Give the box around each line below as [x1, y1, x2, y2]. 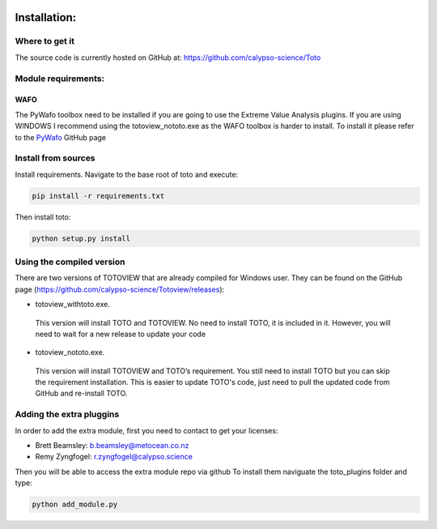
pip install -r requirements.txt [32, 191, 165, 200]
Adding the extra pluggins [15, 409, 120, 420]
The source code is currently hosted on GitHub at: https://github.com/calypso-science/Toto [15, 53, 321, 62]
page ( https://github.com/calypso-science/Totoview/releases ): [15, 284, 225, 294]
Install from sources [15, 152, 96, 164]
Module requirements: [15, 73, 105, 84]
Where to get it [15, 36, 74, 47]
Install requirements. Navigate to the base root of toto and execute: [15, 169, 239, 179]
